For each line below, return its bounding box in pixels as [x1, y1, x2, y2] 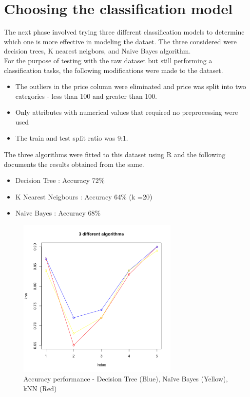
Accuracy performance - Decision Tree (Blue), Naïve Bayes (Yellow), [23, 373, 228, 383]
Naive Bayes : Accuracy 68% [15, 208, 101, 218]
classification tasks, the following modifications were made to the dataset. [4, 65, 223, 75]
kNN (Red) [23, 383, 57, 393]
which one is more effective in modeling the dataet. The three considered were [4, 36, 237, 46]
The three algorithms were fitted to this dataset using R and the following [4, 149, 226, 160]
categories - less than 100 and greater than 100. [15, 90, 157, 101]
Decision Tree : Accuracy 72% [15, 175, 105, 185]
